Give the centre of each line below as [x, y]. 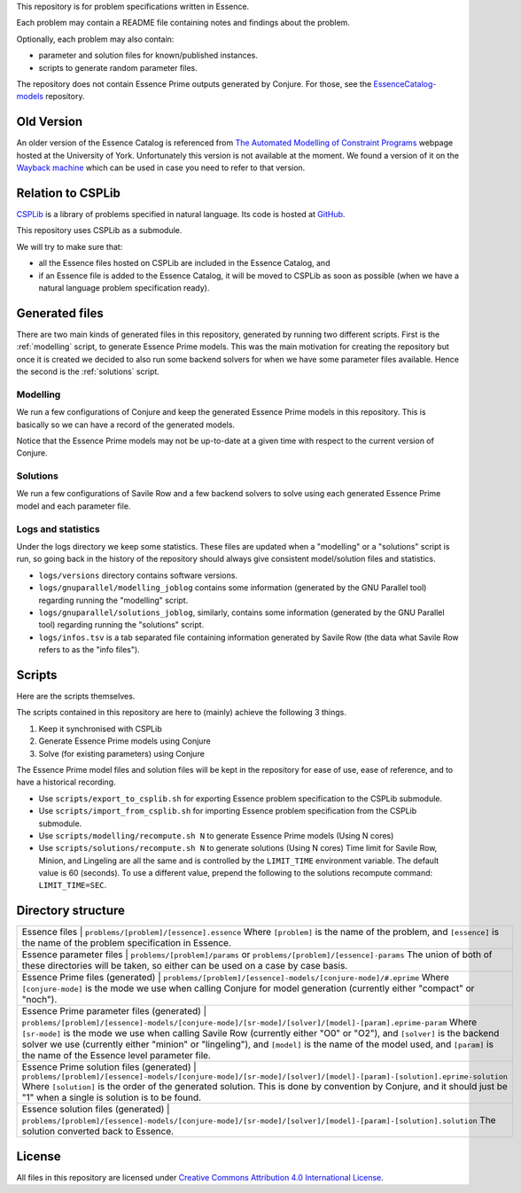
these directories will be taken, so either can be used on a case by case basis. [185, 966]
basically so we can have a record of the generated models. [125, 425]
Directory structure [71, 911]
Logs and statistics [58, 529]
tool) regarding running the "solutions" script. [121, 625]
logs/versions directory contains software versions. [138, 575]
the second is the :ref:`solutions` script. [88, 371]
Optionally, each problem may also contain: [95, 39]
